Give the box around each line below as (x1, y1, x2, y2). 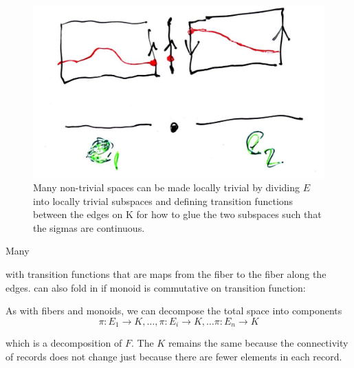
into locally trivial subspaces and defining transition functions (33, 193, 294, 208)
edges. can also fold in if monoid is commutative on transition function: (5, 280, 306, 294)
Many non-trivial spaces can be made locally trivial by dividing (33, 180, 300, 195)
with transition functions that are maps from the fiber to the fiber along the (5, 267, 327, 281)
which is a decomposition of (5, 336, 122, 350)
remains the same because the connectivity (168, 336, 349, 350)
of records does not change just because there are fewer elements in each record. (5, 349, 342, 363)
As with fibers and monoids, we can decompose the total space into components (5, 303, 342, 318)
